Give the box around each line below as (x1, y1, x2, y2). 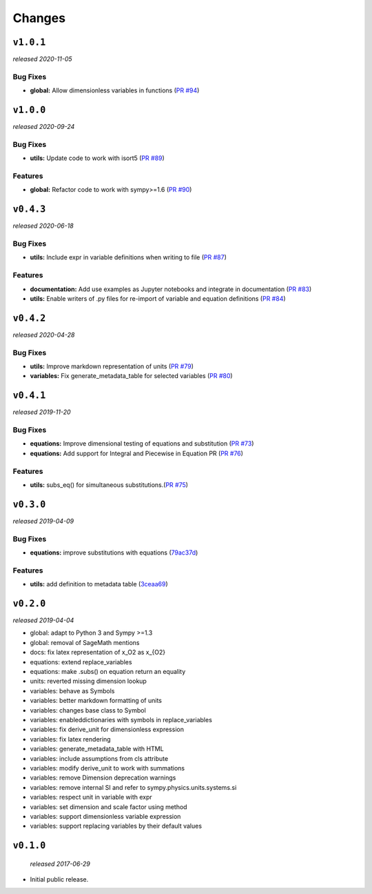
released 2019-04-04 (12, 616, 74, 624)
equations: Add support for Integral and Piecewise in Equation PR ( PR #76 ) (30, 449, 244, 457)
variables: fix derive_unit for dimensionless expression (30, 725, 184, 734)
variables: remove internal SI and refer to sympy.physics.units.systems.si (30, 783, 237, 791)
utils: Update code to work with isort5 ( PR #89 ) (30, 154, 165, 162)
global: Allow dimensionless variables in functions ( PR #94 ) (30, 86, 200, 95)
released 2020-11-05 (12, 55, 72, 63)
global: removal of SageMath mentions (30, 638, 141, 646)
